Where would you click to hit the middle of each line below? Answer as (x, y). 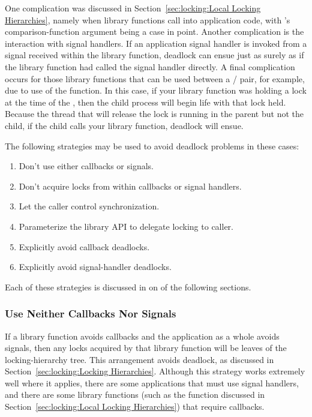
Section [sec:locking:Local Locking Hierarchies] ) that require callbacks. (135, 406)
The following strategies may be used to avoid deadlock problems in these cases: (152, 145)
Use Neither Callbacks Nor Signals (91, 313)
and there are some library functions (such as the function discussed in (135, 394)
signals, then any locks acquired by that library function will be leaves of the (146, 348)
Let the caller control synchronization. (89, 206)
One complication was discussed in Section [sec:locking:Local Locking (133, 8)
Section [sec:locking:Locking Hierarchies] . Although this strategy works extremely (155, 371)
